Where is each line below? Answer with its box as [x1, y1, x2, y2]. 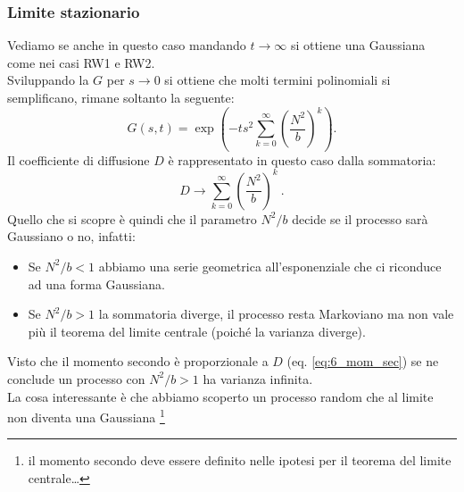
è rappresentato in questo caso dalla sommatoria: [168, 150, 436, 169]
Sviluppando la [7, 71, 89, 89]
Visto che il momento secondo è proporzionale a [7, 352, 269, 371]
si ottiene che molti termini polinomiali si [164, 71, 391, 89]
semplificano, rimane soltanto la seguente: [7, 88, 235, 106]
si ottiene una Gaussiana [290, 36, 426, 54]
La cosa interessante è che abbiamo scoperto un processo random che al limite [7, 387, 434, 405]
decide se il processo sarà [292, 209, 428, 228]
